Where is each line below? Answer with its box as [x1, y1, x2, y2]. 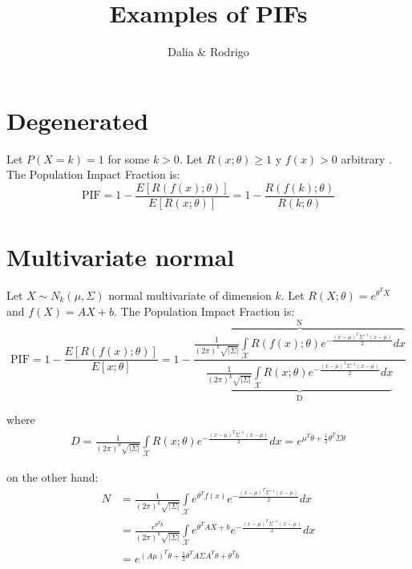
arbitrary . [341, 150, 393, 167]
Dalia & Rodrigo [168, 43, 249, 60]
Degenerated [6, 103, 149, 136]
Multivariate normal [6, 240, 235, 273]
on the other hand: [6, 469, 99, 486]
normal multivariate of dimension [108, 287, 272, 304]
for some [107, 150, 150, 167]
